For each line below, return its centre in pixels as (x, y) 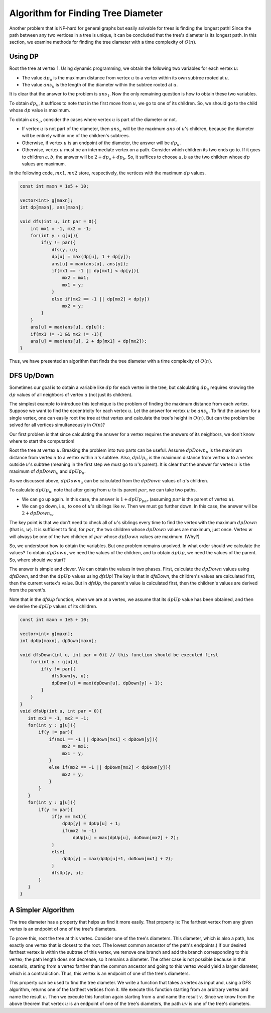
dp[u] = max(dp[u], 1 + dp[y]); (91, 257)
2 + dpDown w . (38, 514)
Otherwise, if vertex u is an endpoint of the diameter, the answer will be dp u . (101, 143)
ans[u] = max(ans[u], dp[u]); (67, 327)
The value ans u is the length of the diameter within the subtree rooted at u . (100, 85)
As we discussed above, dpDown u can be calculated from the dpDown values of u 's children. (109, 481)
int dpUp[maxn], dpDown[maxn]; (58, 641)
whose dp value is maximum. (40, 110)
